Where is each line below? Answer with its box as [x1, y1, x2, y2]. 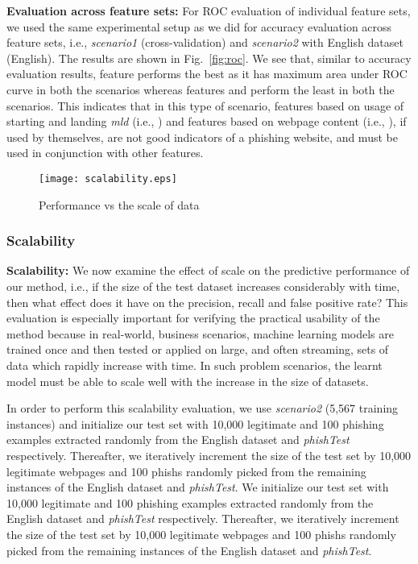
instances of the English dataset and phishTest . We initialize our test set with [6, 479, 389, 496]
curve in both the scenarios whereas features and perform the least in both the [6, 81, 395, 97]
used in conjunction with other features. [6, 144, 204, 161]
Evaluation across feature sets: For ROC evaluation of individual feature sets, [6, 2, 411, 19]
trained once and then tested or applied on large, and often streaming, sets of [6, 341, 389, 358]
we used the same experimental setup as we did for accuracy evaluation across [6, 18, 392, 35]
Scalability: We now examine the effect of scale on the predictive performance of [6, 262, 410, 279]
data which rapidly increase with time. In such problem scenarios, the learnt [6, 356, 383, 373]
